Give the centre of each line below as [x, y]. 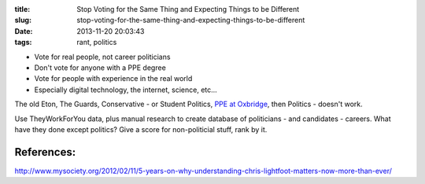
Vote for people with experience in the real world [113, 79]
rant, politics [97, 42]
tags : [23, 42]
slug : [23, 20]
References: [45, 152]
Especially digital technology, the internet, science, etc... [126, 90]
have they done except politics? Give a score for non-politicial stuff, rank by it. [141, 129]
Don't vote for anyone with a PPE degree [100, 68]
